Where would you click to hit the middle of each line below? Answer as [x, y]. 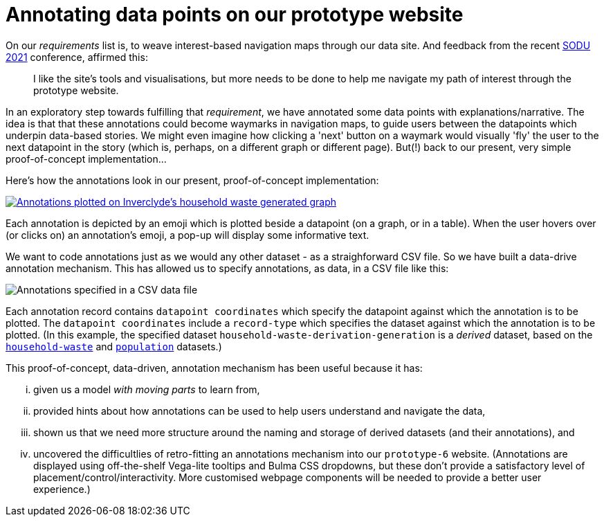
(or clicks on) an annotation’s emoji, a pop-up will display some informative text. [187, 235]
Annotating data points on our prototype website [235, 15]
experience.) [62, 489]
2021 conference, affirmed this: [77, 57]
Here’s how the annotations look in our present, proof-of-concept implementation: [192, 180]
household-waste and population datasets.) [114, 346]
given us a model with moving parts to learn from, [147, 389]
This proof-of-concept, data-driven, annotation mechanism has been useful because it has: [214, 368]
